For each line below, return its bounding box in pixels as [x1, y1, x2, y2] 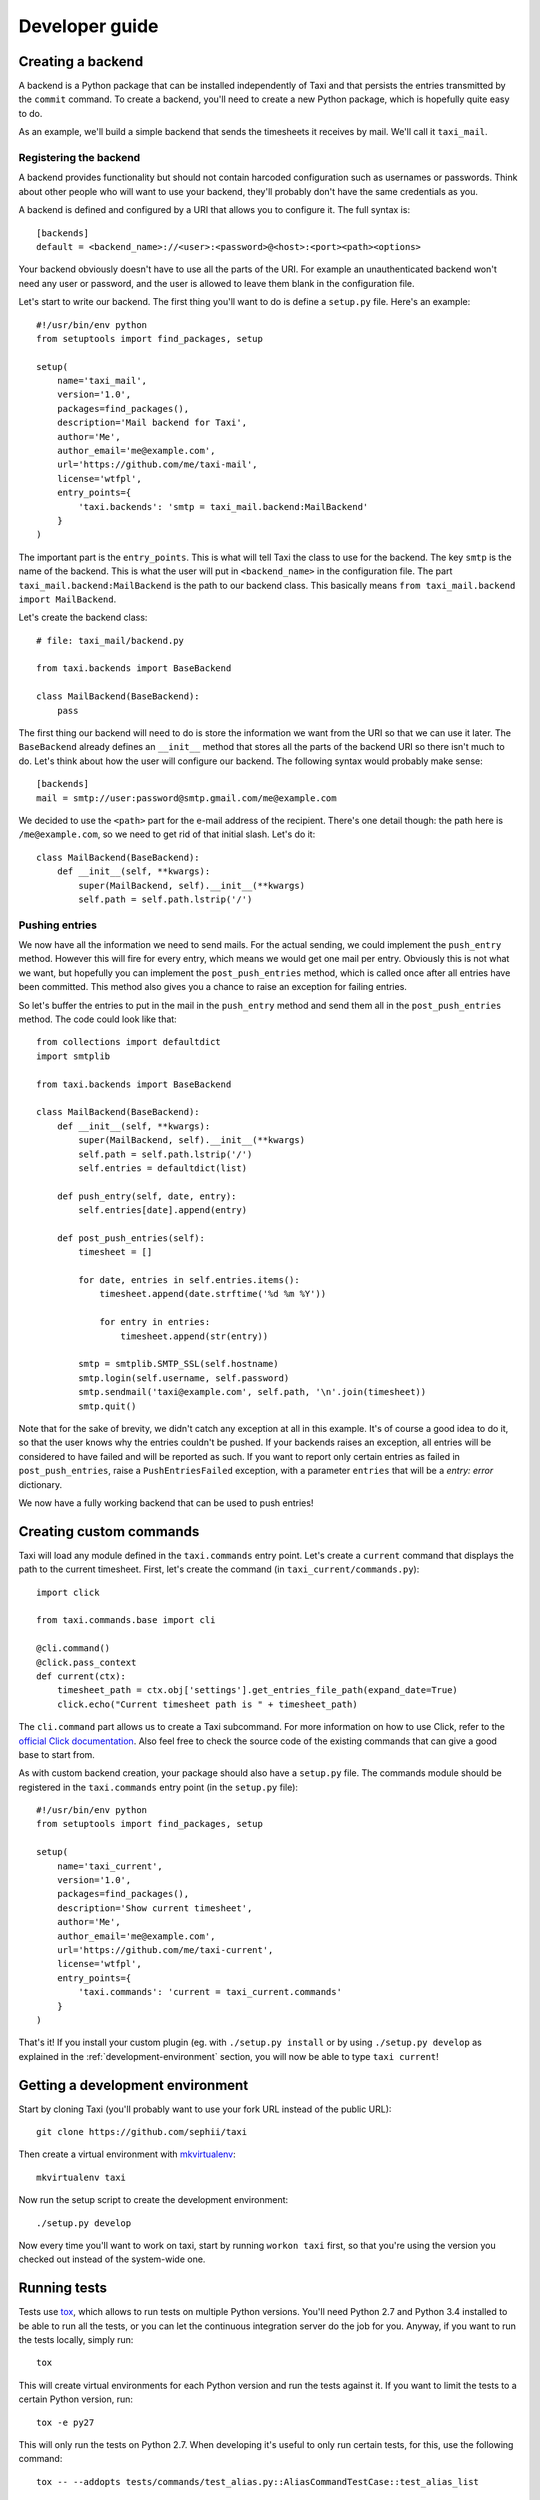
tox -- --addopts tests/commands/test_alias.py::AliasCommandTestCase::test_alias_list [36, 2476, 480, 2487]
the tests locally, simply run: [18, 2334, 134, 2346]
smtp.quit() [78, 1400, 137, 1412]
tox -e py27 [36, 2416, 95, 2428]
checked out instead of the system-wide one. [18, 2253, 206, 2265]
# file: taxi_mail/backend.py [36, 635, 185, 646]
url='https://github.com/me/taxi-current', [56, 1945, 274, 1955]
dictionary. [18, 1478, 63, 1490]
